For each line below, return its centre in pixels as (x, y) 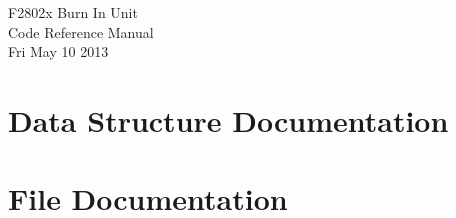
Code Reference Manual (81, 31)
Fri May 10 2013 (58, 51)
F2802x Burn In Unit (73, 12)
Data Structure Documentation (228, 119)
